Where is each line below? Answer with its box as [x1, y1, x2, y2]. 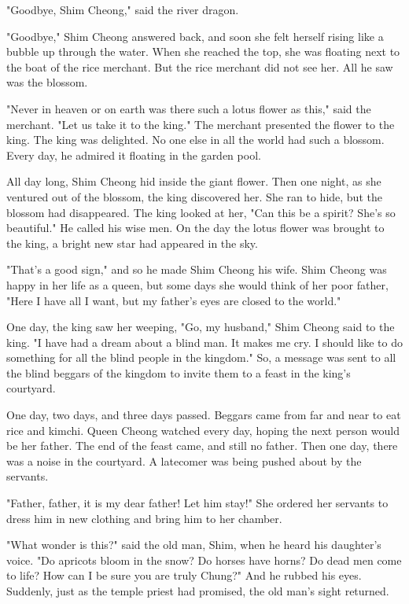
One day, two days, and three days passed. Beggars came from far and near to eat [6, 407, 401, 423]
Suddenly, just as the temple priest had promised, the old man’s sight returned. [6, 583, 389, 598]
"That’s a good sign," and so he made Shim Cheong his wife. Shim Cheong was [6, 261, 387, 278]
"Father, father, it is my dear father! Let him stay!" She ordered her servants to [6, 495, 389, 511]
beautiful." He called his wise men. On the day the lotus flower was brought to [6, 219, 385, 236]
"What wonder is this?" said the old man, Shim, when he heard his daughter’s [6, 536, 381, 553]
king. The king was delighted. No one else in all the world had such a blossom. [6, 131, 385, 148]
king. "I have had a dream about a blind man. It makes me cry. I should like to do [6, 333, 403, 350]
